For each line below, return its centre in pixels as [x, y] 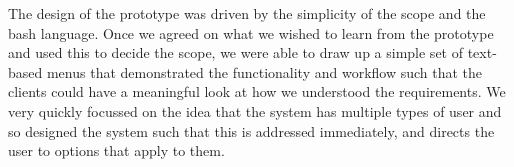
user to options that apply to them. [116, 150]
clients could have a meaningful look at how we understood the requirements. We [257, 91]
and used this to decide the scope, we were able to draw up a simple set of [235, 52]
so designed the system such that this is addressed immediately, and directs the [251, 130]
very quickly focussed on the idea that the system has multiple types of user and [255, 110]
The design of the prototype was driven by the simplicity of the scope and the [247, 13]
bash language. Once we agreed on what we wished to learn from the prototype [251, 32]
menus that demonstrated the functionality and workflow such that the [264, 71]
